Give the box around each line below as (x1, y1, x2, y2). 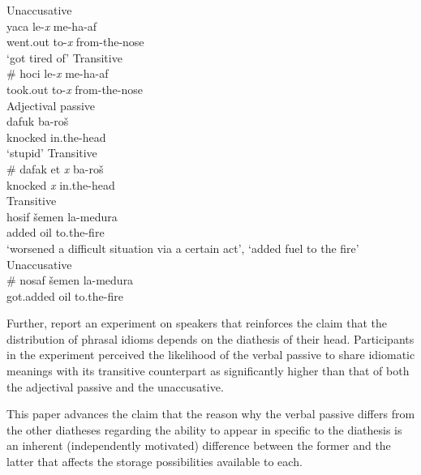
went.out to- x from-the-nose (6, 33, 144, 50)
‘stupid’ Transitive (6, 144, 97, 161)
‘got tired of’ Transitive (6, 49, 122, 66)
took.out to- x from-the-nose (6, 80, 144, 97)
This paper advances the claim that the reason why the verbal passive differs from (6, 405, 415, 422)
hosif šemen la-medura (6, 208, 118, 225)
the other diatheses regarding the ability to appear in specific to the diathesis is (6, 421, 402, 438)
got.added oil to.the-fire (6, 287, 123, 304)
